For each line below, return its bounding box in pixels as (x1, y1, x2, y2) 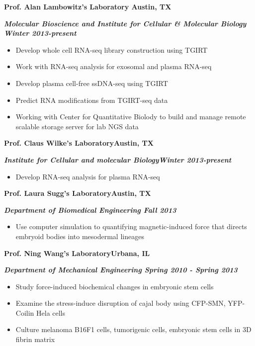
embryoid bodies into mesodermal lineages (15, 231, 144, 241)
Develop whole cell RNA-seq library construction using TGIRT (15, 44, 208, 55)
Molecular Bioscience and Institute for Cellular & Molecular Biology (4, 18, 247, 28)
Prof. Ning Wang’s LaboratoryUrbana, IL (4, 248, 150, 258)
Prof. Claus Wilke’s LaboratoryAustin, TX (4, 138, 154, 148)
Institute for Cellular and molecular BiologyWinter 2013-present (4, 154, 232, 165)
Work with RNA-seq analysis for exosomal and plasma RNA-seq (15, 61, 212, 72)
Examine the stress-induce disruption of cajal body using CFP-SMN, (15, 298, 226, 308)
